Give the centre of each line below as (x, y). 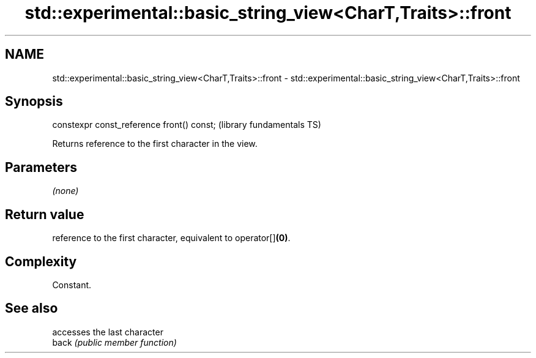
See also (32, 308)
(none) (65, 191)
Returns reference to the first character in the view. (155, 144)
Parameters (41, 167)
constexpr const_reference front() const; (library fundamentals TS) (187, 125)
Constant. (72, 285)
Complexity (41, 261)
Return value (45, 214)
